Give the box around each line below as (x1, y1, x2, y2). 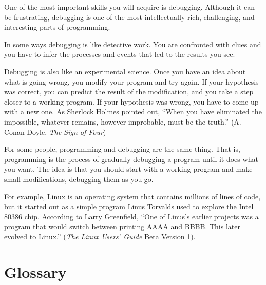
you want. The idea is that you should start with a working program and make (4, 164, 253, 174)
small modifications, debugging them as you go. (4, 173, 154, 184)
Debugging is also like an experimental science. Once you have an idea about (4, 66, 246, 76)
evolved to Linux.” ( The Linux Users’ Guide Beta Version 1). (4, 231, 196, 241)
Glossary (4, 261, 67, 282)
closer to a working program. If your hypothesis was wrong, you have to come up (4, 96, 259, 107)
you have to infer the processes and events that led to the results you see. (4, 49, 235, 59)
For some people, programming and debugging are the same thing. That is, (4, 144, 240, 154)
